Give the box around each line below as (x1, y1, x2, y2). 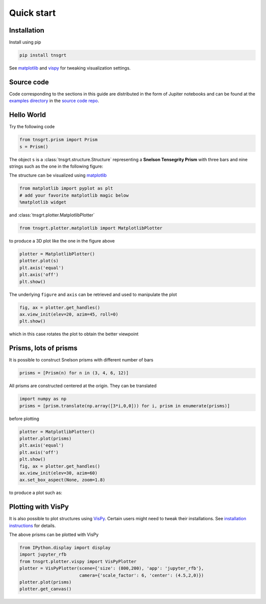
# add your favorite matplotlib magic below (19, 192, 129, 198)
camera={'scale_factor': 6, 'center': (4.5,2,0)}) (79, 572, 204, 578)
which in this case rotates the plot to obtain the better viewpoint (9, 331, 139, 337)
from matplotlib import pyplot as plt (19, 185, 113, 191)
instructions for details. (9, 523, 56, 529)
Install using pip (9, 39, 41, 45)
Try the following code (9, 124, 55, 130)
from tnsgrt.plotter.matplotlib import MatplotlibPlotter (19, 225, 163, 231)
